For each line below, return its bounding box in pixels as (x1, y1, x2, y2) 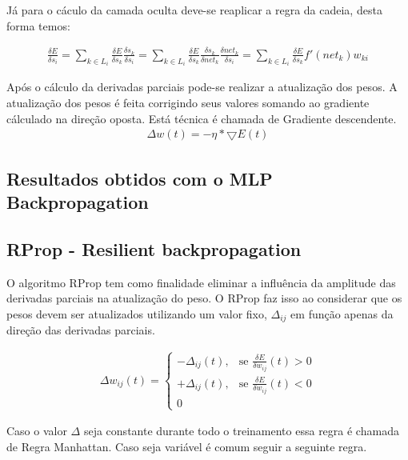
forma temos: (6, 17, 70, 34)
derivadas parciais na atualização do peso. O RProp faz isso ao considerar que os (6, 290, 402, 306)
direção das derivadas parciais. (6, 322, 155, 338)
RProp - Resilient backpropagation (6, 236, 302, 261)
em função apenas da (290, 305, 394, 322)
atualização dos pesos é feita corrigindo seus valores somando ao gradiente (6, 94, 370, 110)
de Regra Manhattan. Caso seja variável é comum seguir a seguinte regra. (6, 438, 367, 454)
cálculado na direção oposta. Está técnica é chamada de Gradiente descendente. (6, 110, 397, 126)
